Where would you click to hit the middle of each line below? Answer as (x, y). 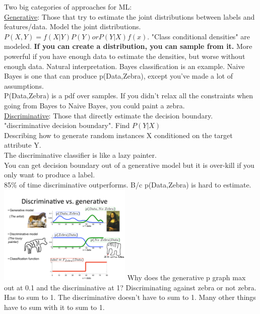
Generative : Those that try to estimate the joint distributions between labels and (129, 16)
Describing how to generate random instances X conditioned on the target (118, 135)
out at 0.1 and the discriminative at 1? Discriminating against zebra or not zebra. (130, 287)
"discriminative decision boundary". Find (67, 125)
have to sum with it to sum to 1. (54, 307)
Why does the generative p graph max (186, 277)
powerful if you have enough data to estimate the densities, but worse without (125, 56)
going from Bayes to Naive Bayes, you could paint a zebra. (94, 105)
